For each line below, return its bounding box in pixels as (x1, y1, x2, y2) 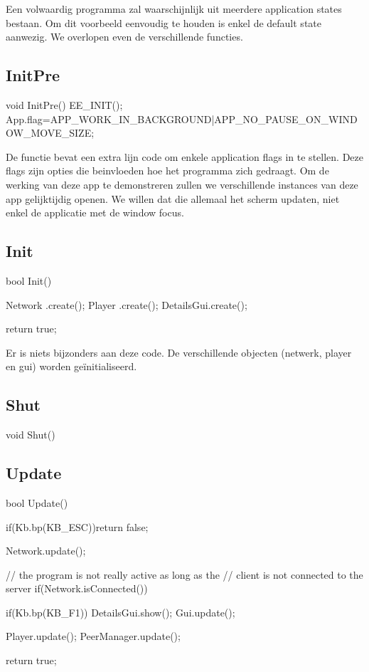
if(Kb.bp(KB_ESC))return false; (6, 519, 149, 534)
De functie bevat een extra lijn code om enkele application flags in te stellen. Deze (6, 149, 363, 164)
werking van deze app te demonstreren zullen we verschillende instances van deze (6, 177, 358, 191)
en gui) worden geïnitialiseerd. (6, 359, 137, 374)
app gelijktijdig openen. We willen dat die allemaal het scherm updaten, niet (6, 191, 340, 206)
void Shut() (6, 427, 55, 442)
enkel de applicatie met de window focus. (6, 205, 184, 220)
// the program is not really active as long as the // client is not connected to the (6, 567, 363, 582)
